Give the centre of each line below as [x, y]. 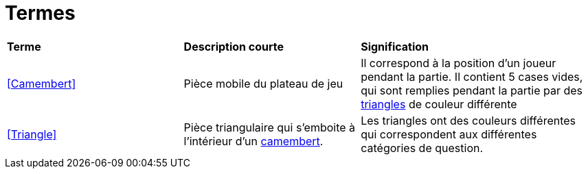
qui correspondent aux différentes [449, 134]
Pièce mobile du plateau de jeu [263, 83]
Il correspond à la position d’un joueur [459, 63]
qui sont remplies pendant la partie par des [472, 90]
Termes [40, 13]
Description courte [234, 46]
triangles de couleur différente [439, 104]
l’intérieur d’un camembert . [253, 141]
